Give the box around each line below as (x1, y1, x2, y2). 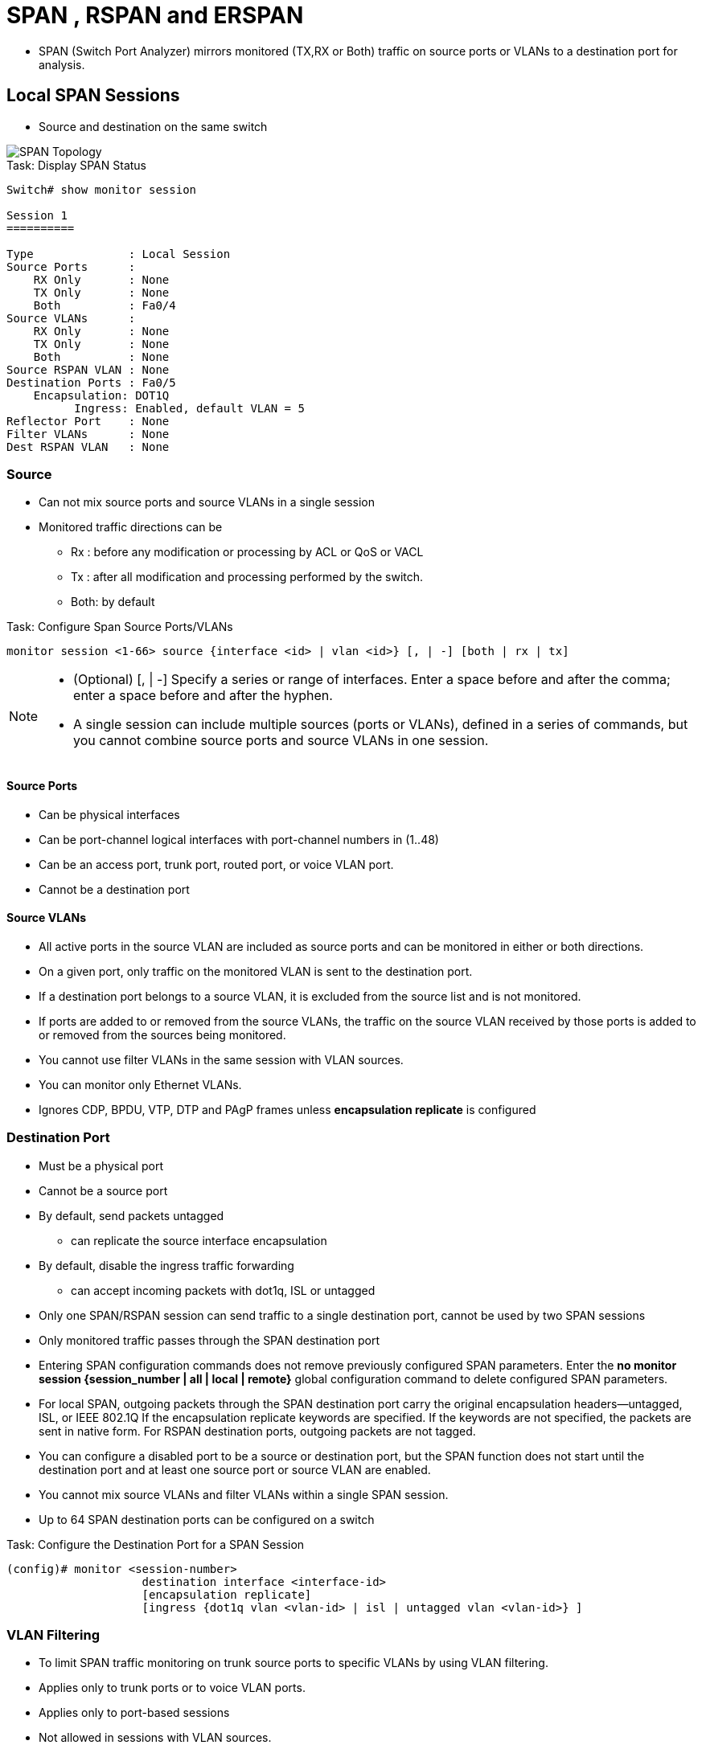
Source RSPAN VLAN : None (6, 362, 170, 376)
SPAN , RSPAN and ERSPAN (6, 2, 304, 29)
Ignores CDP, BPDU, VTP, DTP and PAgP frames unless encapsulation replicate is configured (39, 1102, 536, 1116)
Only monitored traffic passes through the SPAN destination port (39, 1333, 380, 1347)
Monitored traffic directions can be (39, 520, 223, 535)
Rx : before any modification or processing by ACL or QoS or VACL (71, 545, 424, 559)
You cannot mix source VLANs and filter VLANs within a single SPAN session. (39, 1487, 449, 1501)
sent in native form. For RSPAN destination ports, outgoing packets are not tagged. (39, 1423, 476, 1438)
